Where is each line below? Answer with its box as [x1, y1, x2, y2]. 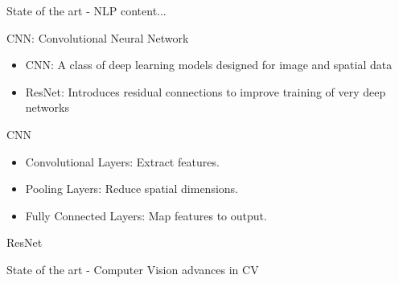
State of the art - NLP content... [6, 2, 167, 18]
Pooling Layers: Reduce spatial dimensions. [25, 180, 239, 197]
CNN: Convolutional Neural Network [6, 29, 189, 46]
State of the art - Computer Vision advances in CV [6, 260, 259, 277]
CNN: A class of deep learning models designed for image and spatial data [25, 56, 393, 73]
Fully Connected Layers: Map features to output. [25, 207, 267, 224]
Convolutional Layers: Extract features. [25, 153, 220, 170]
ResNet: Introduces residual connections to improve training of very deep [25, 83, 386, 100]
